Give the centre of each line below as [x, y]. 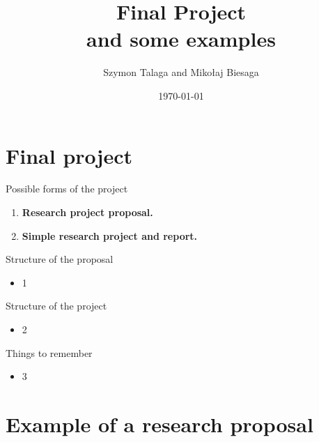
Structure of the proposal [60, 259]
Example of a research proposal [159, 424]
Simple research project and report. [110, 235]
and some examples [181, 39]
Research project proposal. [87, 212]
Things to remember [49, 352]
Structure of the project [56, 306]
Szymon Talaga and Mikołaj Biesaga [181, 72]
